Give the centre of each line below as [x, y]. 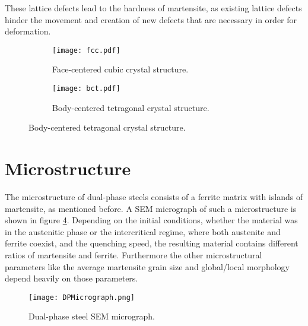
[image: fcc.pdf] [86, 50]
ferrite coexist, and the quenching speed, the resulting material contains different [152, 243]
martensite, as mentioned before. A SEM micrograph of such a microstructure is [151, 208]
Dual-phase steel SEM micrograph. [92, 316]
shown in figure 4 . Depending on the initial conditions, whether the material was [151, 220]
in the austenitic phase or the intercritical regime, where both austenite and [143, 231]
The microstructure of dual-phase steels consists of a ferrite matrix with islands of [154, 197]
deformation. [28, 31]
